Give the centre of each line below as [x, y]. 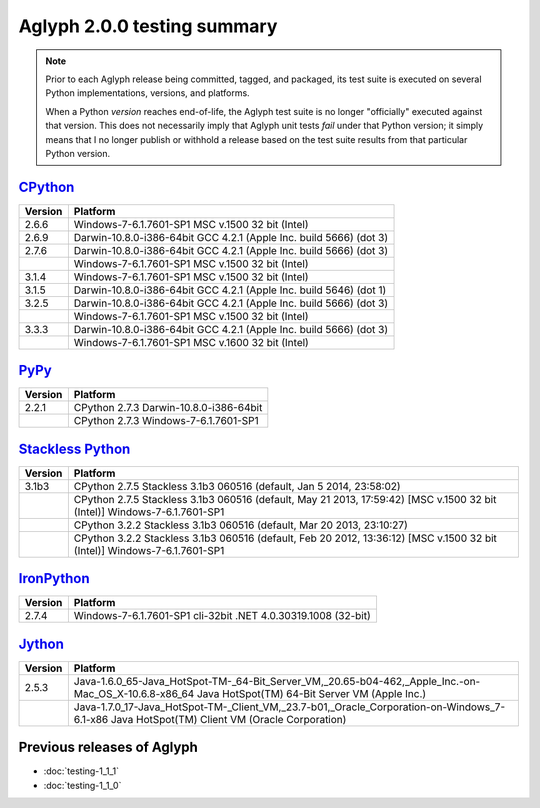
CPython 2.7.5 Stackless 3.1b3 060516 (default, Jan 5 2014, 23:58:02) [237, 486]
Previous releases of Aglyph [108, 747]
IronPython [54, 578]
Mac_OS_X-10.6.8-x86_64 [134, 693]
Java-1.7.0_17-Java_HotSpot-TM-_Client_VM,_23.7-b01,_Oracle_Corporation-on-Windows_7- [289, 707]
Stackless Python [74, 448]
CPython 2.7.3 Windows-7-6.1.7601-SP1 [166, 421]
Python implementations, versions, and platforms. [147, 93]
